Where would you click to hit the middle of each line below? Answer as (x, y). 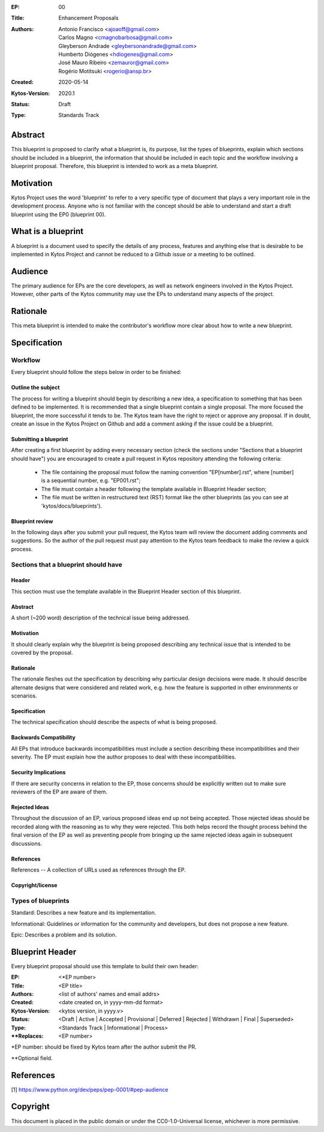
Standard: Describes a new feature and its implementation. (84, 913)
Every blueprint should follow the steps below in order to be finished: (96, 372)
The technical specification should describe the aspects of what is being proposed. (114, 722)
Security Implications (38, 772)
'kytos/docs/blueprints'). (71, 506)
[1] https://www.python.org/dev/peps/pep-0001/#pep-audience (90, 1089)
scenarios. (24, 696)
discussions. (26, 843)
